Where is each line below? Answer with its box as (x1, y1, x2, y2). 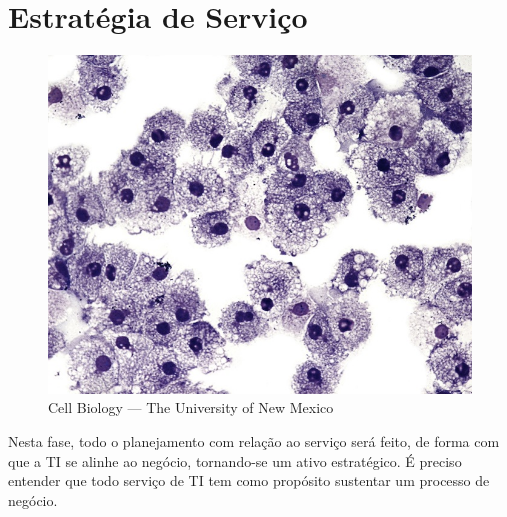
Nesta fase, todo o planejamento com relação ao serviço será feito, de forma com (8, 430, 500, 451)
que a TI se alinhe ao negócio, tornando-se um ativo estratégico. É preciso (8, 450, 462, 471)
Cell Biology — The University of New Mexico (48, 397, 334, 418)
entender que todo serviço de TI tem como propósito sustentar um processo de (8, 470, 490, 491)
